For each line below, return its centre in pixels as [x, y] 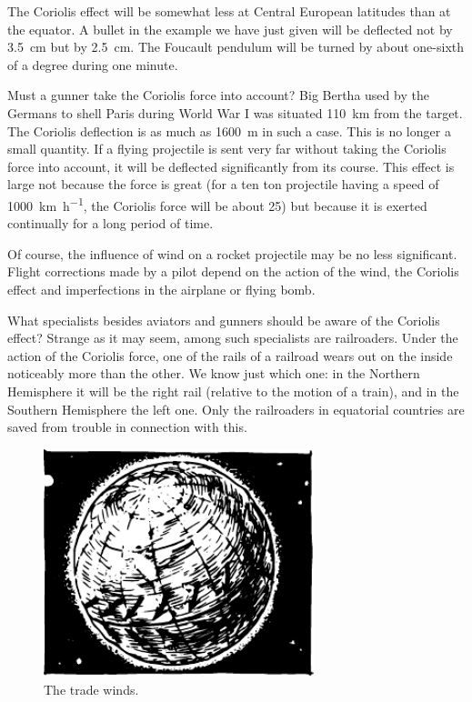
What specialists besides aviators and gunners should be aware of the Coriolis [224, 320]
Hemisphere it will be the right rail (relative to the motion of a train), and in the [233, 391]
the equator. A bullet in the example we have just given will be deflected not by [230, 29]
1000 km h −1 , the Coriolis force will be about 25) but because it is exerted [217, 204]
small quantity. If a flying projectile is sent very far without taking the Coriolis [227, 149]
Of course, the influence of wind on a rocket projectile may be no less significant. [232, 253]
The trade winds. [91, 689]
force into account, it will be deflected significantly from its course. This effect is [231, 166]
